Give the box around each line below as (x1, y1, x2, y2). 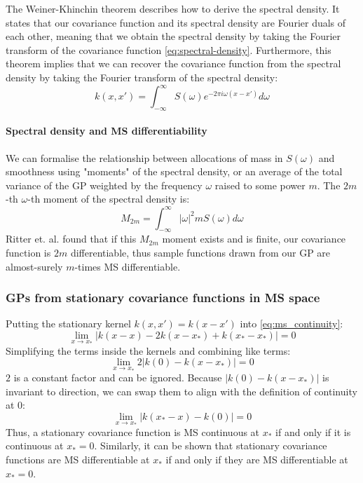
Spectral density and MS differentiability (6, 123, 207, 138)
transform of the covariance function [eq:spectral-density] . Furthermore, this (6, 42, 331, 57)
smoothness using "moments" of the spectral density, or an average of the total (6, 164, 343, 179)
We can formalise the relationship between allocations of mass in (6, 150, 283, 165)
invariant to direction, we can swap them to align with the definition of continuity (6, 383, 357, 398)
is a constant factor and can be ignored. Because (13, 370, 222, 385)
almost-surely (6, 259, 63, 273)
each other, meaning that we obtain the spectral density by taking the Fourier (6, 29, 341, 43)
